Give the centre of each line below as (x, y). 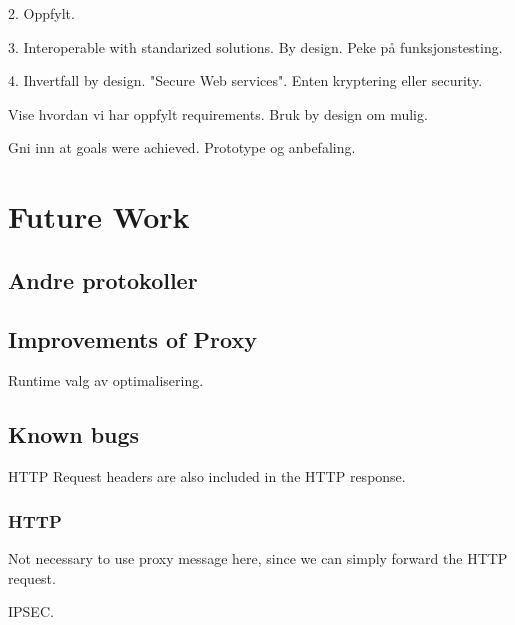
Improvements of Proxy (132, 338)
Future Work (99, 216)
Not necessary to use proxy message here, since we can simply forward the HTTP (258, 557)
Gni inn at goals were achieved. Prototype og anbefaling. (182, 147)
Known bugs (74, 434)
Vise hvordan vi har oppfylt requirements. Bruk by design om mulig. (218, 113)
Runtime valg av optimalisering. (106, 380)
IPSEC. (31, 611)
